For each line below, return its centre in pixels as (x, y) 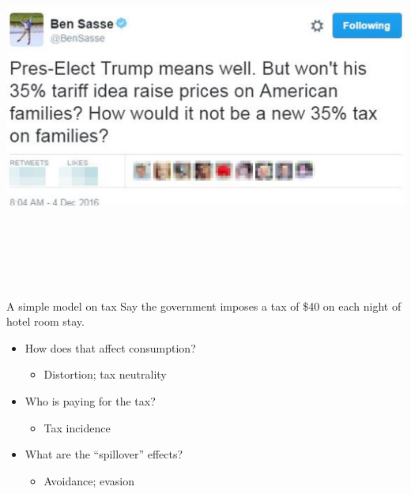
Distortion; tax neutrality (105, 374)
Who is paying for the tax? (90, 400)
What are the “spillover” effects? (104, 454)
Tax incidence (77, 427)
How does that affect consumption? (110, 347)
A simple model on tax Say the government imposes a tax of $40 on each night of (204, 305)
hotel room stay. (45, 321)
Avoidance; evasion (89, 480)
